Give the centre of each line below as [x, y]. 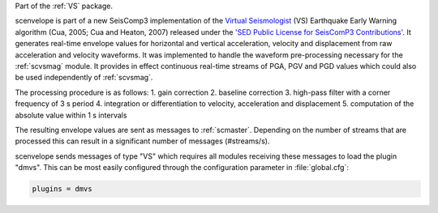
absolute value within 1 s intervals [71, 115]
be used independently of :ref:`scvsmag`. [84, 78]
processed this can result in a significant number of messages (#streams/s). [142, 141]
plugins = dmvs [62, 189]
